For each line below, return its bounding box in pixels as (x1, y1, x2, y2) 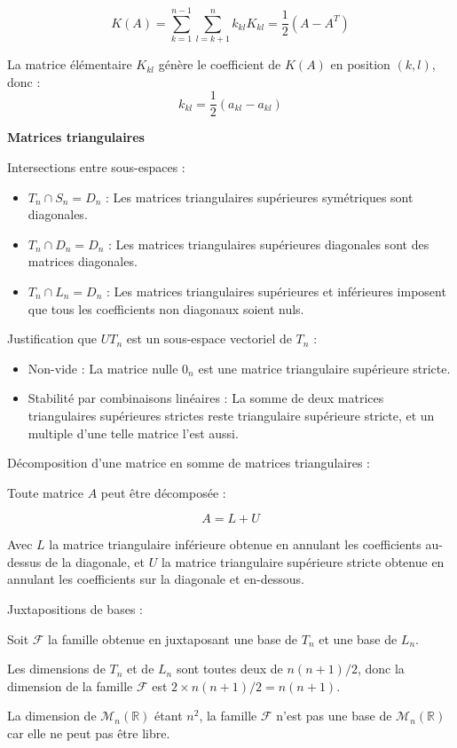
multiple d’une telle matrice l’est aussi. (28, 423, 239, 442)
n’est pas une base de (276, 706, 392, 725)
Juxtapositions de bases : (7, 600, 143, 618)
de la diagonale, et (44, 552, 145, 571)
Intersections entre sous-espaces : (7, 157, 185, 176)
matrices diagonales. (28, 252, 138, 271)
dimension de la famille (7, 676, 133, 695)
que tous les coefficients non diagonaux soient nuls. (28, 299, 304, 318)
